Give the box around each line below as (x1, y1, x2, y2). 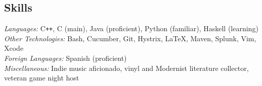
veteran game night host (4, 72, 79, 83)
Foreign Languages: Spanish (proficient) (4, 53, 127, 63)
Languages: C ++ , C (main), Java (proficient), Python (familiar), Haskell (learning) (4, 23, 258, 34)
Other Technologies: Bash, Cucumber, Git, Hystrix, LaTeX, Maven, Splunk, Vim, (4, 33, 256, 43)
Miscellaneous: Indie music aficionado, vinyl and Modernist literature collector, (4, 62, 249, 73)
